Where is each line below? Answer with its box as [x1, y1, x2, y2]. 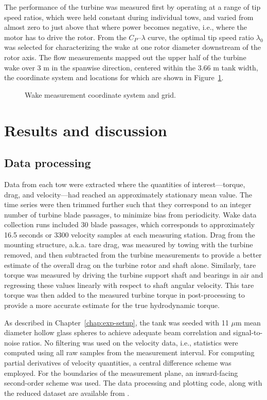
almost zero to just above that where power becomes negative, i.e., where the [4, 22, 247, 32]
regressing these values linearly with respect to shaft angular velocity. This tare [4, 279, 254, 290]
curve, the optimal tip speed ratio [148, 31, 254, 42]
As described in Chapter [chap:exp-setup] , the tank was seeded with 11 [4, 317, 229, 328]
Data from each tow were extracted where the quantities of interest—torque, [4, 178, 245, 189]
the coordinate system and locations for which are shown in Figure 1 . [4, 72, 224, 83]
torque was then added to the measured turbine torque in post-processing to [4, 289, 245, 300]
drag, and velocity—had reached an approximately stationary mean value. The [4, 189, 253, 199]
